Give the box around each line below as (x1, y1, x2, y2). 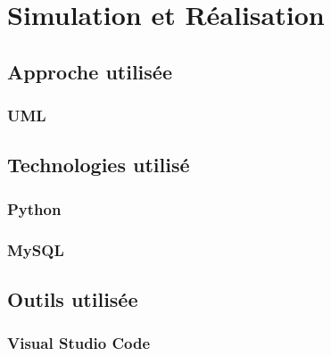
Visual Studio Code (7, 332, 151, 354)
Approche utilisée (7, 57, 172, 85)
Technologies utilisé (7, 151, 190, 178)
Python (7, 197, 62, 219)
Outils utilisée (7, 285, 138, 312)
